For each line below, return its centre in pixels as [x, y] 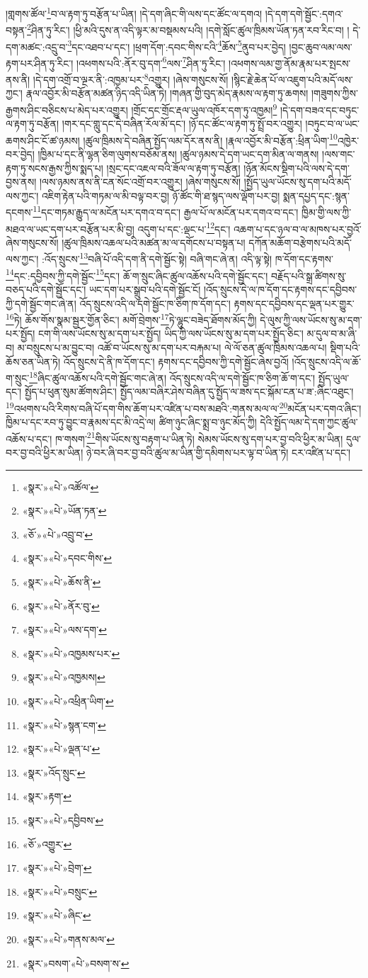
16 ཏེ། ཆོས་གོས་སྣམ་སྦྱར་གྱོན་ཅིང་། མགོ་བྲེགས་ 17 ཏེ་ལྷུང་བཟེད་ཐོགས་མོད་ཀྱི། [131, 319]
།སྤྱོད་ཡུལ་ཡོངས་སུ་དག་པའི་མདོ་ [298, 182]
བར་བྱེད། [20, 153]
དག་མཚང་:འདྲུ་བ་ [37, 46]
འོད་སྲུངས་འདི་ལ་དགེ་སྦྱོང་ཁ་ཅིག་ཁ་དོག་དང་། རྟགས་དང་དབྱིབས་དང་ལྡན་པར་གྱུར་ [217, 303]
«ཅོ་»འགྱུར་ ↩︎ [47, 844]
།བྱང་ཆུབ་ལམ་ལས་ [321, 46]
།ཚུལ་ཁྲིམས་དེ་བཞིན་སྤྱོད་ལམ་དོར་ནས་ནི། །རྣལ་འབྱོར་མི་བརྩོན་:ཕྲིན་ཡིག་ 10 [210, 139]
